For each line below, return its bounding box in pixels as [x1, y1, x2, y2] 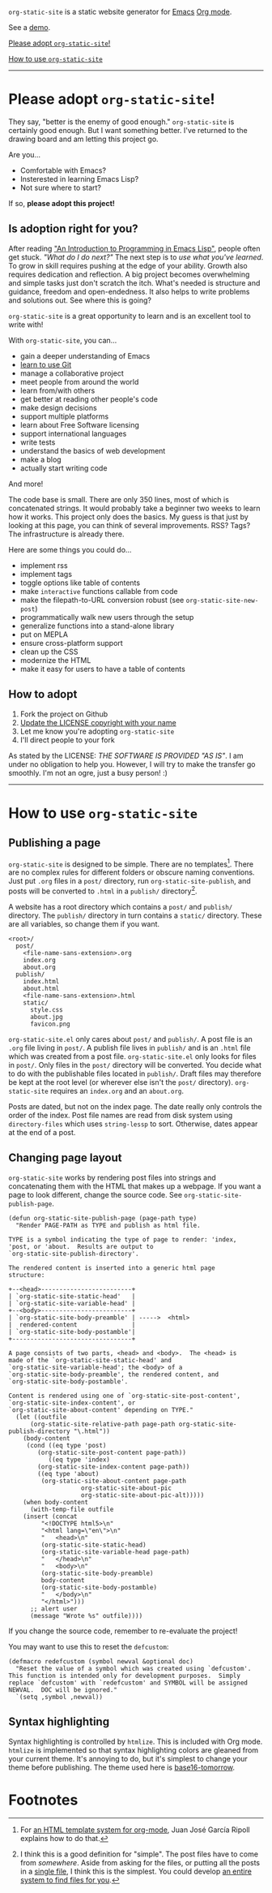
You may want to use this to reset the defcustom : [8, 1641, 169, 1651]
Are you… [8, 149, 41, 159]
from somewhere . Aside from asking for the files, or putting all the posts [19, 1858, 261, 1868]
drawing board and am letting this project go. [8, 134, 159, 144]
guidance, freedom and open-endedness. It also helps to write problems [8, 286, 250, 296]
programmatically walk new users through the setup [19, 612, 194, 622]
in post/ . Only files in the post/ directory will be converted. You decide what [8, 1060, 261, 1069]
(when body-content [23, 1498, 89, 1506]
